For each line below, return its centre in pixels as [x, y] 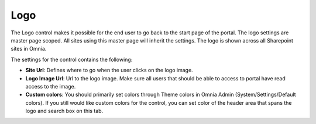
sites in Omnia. [29, 49]
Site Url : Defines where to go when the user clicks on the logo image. [109, 70]
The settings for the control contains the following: [72, 59]
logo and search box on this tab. [64, 111]
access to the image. [51, 86]
